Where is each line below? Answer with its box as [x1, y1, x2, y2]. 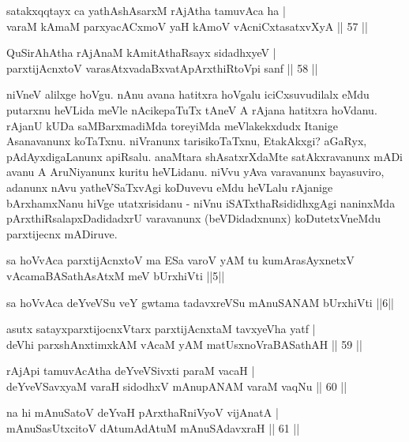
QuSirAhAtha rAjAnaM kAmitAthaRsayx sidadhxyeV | [6, 44, 276, 61]
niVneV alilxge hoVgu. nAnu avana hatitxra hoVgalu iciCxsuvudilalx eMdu [6, 86, 370, 103]
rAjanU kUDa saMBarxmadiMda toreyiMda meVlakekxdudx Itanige [6, 117, 338, 133]
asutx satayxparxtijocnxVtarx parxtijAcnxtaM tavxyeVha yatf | [6, 320, 316, 337]
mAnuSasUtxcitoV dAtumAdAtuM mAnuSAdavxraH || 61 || [6, 420, 300, 436]
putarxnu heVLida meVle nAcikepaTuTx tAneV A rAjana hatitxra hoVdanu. [6, 101, 377, 118]
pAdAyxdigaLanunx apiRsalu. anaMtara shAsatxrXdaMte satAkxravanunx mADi [6, 148, 403, 164]
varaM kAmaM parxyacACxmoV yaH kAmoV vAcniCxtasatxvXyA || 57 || [6, 17, 368, 34]
